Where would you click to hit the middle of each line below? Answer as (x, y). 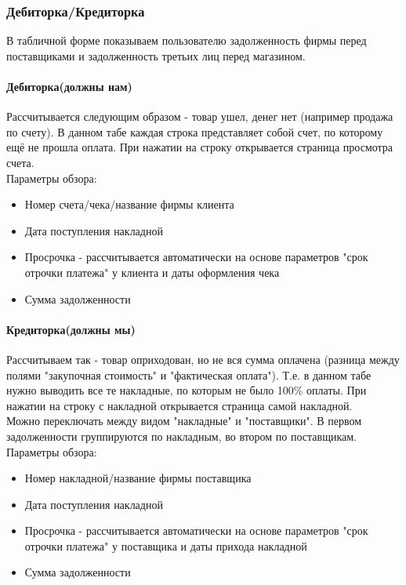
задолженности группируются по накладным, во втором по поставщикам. (181, 436)
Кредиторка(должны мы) (71, 329)
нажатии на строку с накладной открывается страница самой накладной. (179, 405)
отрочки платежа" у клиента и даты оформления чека (152, 272)
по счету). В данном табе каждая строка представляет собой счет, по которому (195, 131)
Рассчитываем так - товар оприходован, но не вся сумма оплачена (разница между (203, 359)
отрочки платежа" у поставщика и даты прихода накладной (166, 545)
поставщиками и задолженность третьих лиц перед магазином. (156, 55)
